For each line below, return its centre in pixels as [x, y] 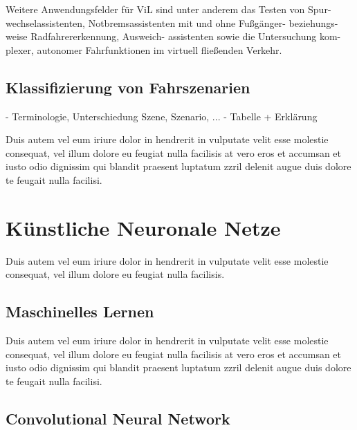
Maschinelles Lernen [80, 311]
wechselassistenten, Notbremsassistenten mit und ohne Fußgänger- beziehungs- [172, 22]
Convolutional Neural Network [118, 418]
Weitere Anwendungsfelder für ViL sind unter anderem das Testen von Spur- [168, 9]
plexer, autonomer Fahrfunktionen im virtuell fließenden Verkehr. [144, 49]
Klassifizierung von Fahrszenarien [128, 87]
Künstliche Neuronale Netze [143, 227]
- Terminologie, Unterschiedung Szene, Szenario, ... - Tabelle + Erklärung [162, 116]
